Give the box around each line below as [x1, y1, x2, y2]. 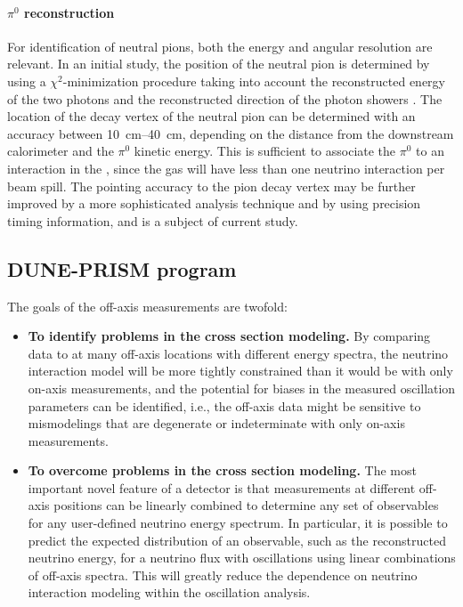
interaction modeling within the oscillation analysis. [28, 583, 311, 602]
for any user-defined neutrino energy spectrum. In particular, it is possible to [28, 514, 448, 532]
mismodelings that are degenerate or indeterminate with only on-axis [28, 414, 405, 433]
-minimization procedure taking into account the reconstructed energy [62, 71, 445, 90]
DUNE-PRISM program [7, 255, 237, 282]
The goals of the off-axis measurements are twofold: [7, 296, 288, 315]
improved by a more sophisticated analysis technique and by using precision [7, 194, 421, 213]
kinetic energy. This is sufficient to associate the [134, 142, 396, 160]
